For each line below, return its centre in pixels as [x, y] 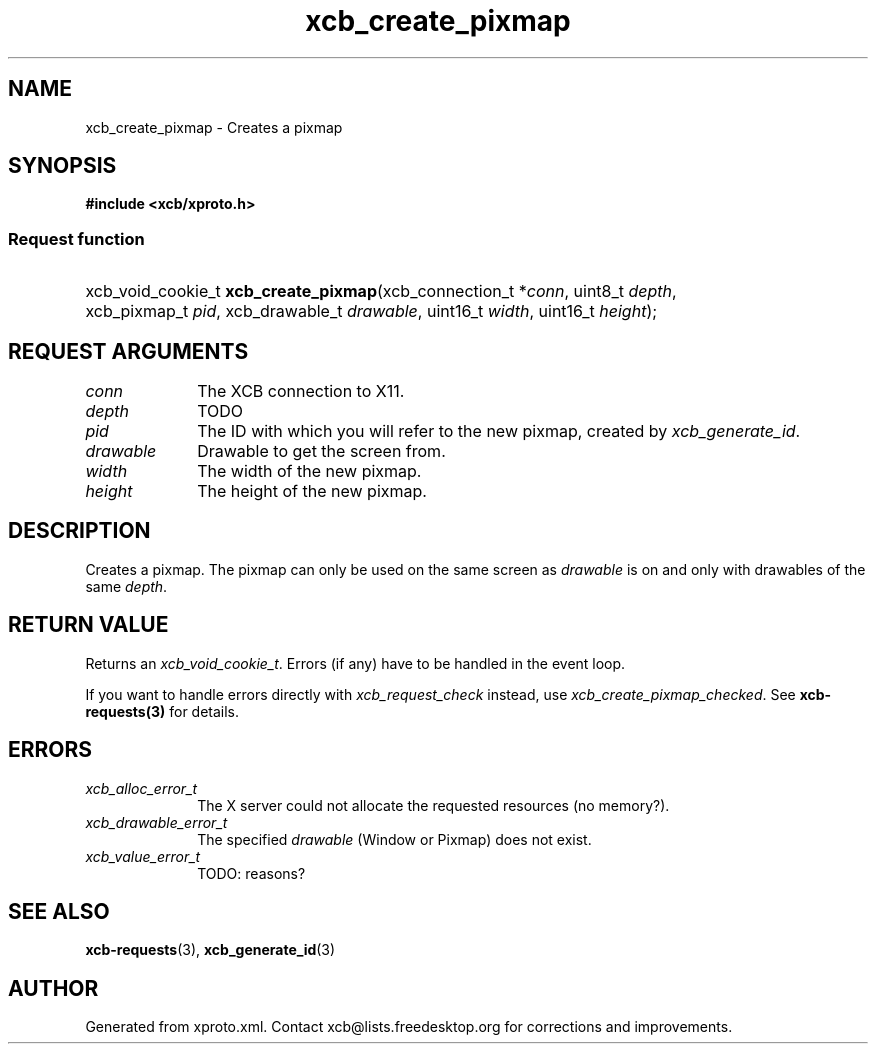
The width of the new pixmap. [309, 471]
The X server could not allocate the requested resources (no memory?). [433, 805]
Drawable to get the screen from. [321, 451]
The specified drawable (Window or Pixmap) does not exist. [394, 839]
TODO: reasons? [251, 873]
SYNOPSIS [62, 166]
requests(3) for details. [162, 711]
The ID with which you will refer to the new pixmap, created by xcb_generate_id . [499, 431]
